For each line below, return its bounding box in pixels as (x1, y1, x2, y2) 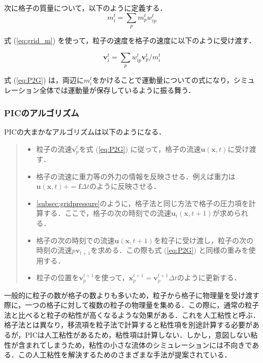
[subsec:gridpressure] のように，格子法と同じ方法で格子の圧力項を (36, 197, 249, 208)
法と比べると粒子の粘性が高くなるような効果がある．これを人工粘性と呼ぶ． (4, 309, 260, 320)
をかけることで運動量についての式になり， (92, 74, 234, 85)
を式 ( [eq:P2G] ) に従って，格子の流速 (79, 143, 201, 154)
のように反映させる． (89, 181, 161, 191)
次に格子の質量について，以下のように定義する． (4, 3, 167, 13)
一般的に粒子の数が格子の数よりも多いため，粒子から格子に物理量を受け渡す (4, 289, 260, 300)
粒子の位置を (36, 272, 79, 283)
